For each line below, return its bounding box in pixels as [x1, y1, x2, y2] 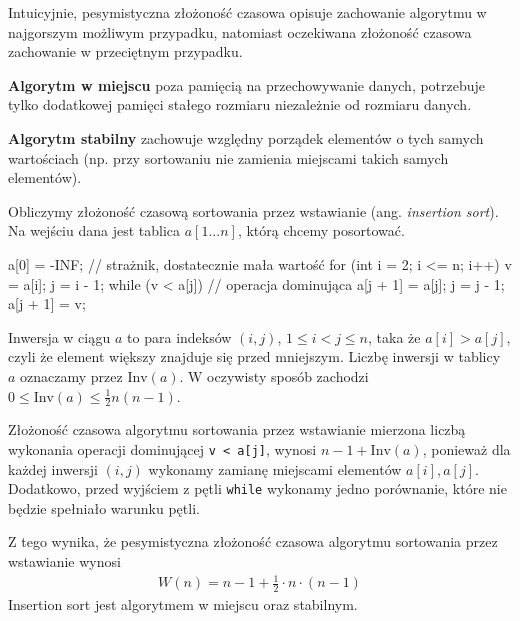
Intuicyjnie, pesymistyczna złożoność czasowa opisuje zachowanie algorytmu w [8, 2, 487, 22]
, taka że [368, 326, 421, 347]
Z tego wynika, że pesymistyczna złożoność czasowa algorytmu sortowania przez [8, 531, 498, 552]
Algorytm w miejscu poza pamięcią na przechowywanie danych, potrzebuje [8, 74, 486, 95]
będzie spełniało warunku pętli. [8, 497, 200, 518]
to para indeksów [127, 326, 232, 347]
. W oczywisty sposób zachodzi [179, 365, 369, 386]
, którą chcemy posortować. [237, 220, 405, 241]
